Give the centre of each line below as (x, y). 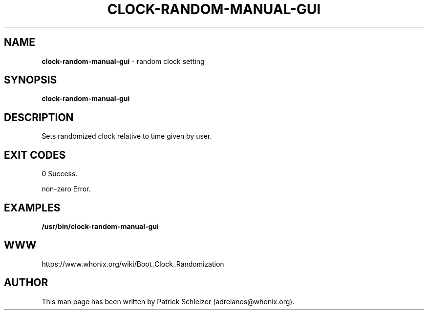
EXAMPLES (32, 208)
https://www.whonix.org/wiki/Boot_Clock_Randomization (133, 264)
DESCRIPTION (39, 117)
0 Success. (60, 174)
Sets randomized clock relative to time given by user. (127, 136)
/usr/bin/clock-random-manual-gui (100, 226)
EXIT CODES (35, 155)
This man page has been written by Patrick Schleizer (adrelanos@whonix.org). (168, 301)
